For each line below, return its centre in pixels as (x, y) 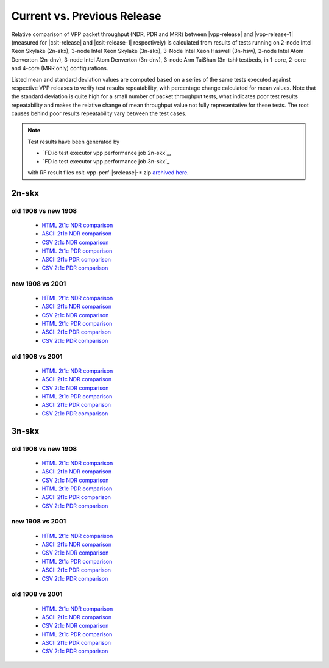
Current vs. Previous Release (86, 16)
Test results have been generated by (74, 142)
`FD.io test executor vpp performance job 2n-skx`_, (107, 153)
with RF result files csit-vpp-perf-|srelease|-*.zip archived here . (108, 173)
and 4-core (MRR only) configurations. (60, 68)
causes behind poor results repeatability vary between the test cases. (99, 113)
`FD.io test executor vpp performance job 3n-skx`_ (106, 161)
